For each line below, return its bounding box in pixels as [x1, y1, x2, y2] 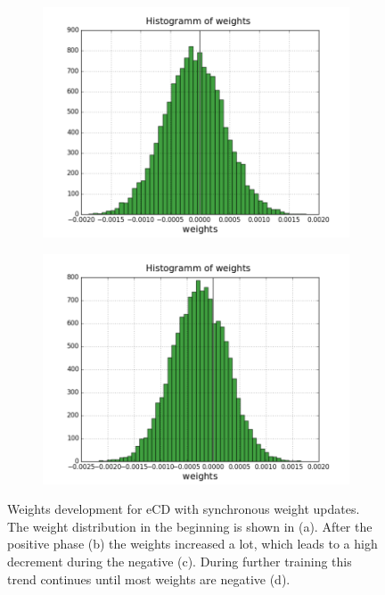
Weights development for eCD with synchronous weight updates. [7, 500, 360, 518]
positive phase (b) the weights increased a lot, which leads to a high [7, 534, 378, 553]
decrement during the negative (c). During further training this [7, 551, 352, 570]
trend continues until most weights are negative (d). [7, 569, 291, 588]
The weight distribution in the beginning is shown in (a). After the [7, 516, 373, 535]
